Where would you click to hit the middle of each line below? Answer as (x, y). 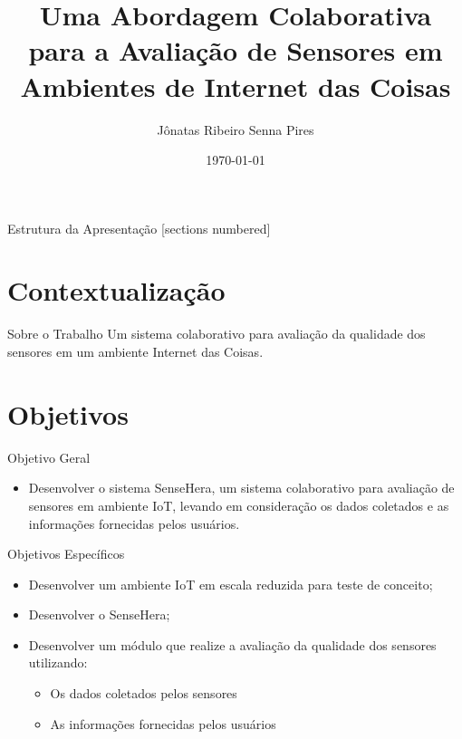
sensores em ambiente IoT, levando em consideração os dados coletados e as (239, 505)
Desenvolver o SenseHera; (99, 614)
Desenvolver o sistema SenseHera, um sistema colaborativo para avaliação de (241, 488)
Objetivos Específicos (66, 554)
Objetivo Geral (49, 457)
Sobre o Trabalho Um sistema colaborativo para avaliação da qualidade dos (217, 334)
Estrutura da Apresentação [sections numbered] (139, 228)
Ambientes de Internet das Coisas (236, 86)
